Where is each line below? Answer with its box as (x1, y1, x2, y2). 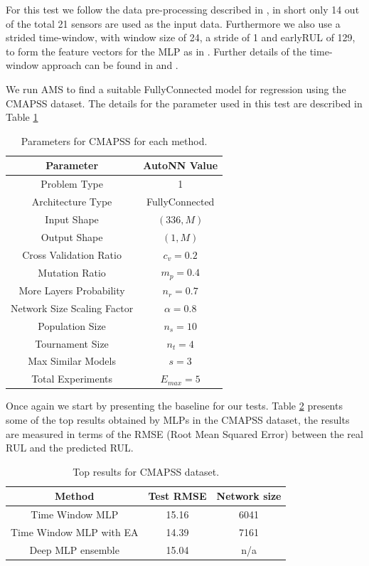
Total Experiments (31, 371, 113, 386)
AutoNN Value (143, 158, 218, 173)
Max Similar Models (28, 353, 116, 368)
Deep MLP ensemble (29, 542, 119, 557)
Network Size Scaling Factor (11, 300, 134, 315)
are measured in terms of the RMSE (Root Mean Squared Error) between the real (6, 426, 363, 441)
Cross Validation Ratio (22, 247, 122, 262)
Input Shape (45, 211, 99, 226)
